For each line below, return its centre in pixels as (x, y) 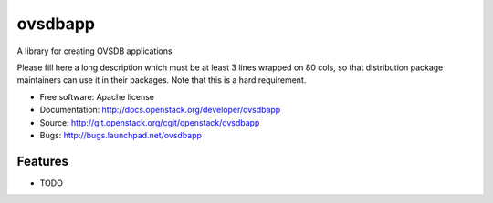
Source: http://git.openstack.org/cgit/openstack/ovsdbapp (150, 122)
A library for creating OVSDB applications (94, 51)
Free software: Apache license (97, 96)
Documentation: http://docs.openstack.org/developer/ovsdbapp (160, 110)
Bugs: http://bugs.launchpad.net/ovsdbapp (121, 135)
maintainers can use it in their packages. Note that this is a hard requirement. (162, 80)
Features (42, 161)
